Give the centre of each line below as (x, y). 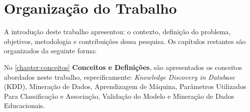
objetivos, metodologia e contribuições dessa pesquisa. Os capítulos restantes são (125, 41)
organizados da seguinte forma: (50, 51)
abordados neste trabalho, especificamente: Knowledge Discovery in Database (120, 77)
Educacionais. (25, 105)
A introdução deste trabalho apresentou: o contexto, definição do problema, (117, 32)
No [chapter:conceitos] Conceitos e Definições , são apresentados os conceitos (123, 67)
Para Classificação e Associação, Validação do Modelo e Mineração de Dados (119, 96)
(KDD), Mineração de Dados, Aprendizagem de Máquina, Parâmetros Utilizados (125, 86)
